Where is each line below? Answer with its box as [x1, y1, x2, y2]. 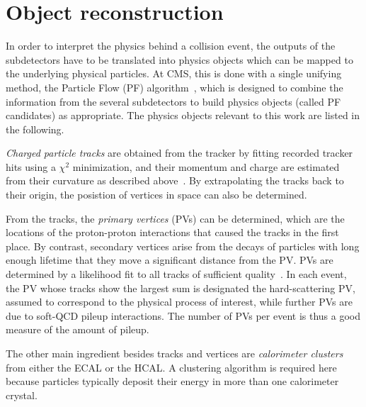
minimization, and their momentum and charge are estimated [72, 159, 340, 174]
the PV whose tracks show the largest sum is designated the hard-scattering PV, [6, 280, 355, 295]
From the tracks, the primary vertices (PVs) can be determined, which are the [6, 211, 345, 225]
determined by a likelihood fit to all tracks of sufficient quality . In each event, [6, 267, 347, 281]
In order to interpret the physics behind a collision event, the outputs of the [6, 38, 336, 53]
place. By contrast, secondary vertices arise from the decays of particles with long [6, 238, 360, 253]
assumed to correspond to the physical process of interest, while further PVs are [6, 294, 353, 309]
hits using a [6, 159, 56, 174]
